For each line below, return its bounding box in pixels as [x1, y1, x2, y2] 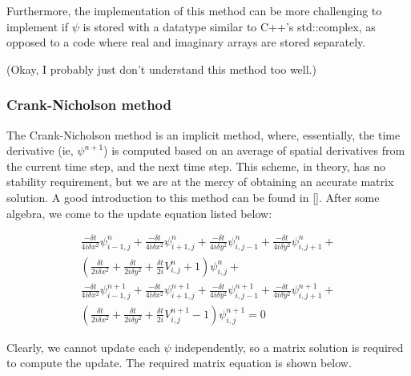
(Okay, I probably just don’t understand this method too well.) [6, 60, 316, 77]
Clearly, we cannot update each [6, 338, 160, 355]
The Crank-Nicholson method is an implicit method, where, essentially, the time [6, 126, 401, 143]
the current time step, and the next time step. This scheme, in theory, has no [6, 157, 385, 174]
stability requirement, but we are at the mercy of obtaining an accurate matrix [6, 173, 394, 190]
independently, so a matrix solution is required [175, 338, 404, 355]
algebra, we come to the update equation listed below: [6, 204, 272, 221]
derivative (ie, [6, 142, 74, 159]
